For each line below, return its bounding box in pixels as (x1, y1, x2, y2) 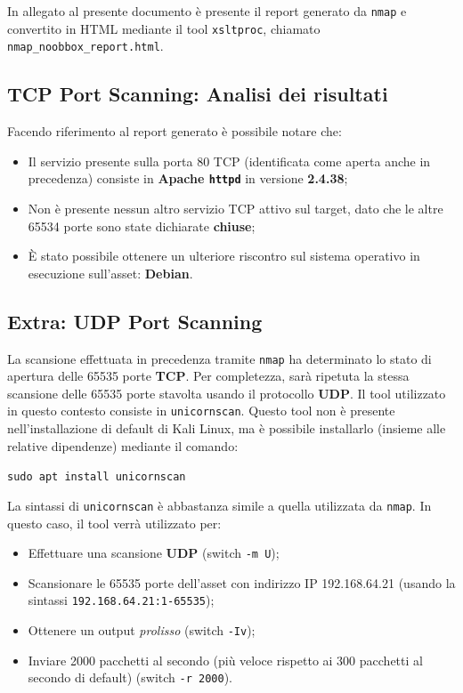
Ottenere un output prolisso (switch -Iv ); (28, 621, 256, 640)
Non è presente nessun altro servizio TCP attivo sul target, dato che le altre (28, 199, 443, 218)
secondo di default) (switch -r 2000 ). (28, 668, 232, 687)
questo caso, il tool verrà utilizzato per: (7, 513, 222, 532)
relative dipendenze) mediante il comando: (7, 436, 239, 455)
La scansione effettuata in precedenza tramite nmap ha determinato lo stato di (7, 349, 432, 367)
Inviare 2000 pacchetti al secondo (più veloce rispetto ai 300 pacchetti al (28, 650, 423, 669)
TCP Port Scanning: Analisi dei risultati (7, 80, 388, 108)
